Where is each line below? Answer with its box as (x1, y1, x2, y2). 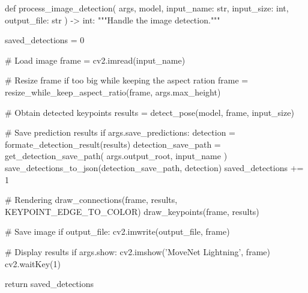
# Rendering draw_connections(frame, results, (5, 193, 178, 206)
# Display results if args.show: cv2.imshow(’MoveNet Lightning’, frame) (5, 245, 270, 258)
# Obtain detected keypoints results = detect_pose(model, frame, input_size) (5, 106, 294, 118)
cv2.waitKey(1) (5, 257, 61, 270)
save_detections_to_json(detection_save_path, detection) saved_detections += (5, 161, 304, 174)
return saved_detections (5, 277, 94, 290)
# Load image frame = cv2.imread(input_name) (5, 53, 186, 66)
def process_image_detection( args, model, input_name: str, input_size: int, (5, 2, 289, 14)
